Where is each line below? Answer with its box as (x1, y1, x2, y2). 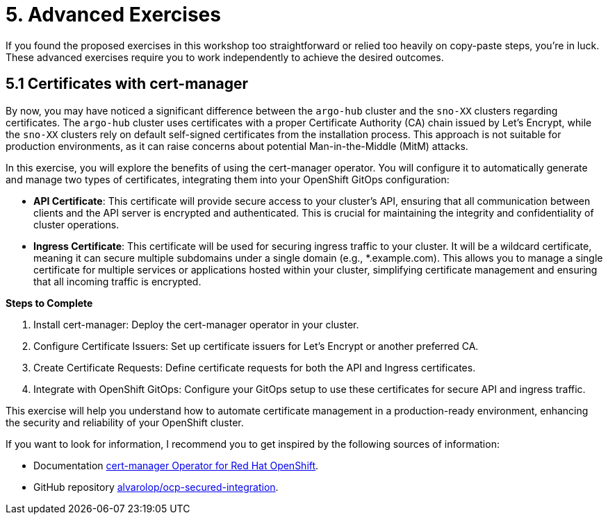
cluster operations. (33, 218, 120, 230)
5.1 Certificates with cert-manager (6, 75, 249, 93)
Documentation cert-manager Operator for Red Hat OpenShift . (33, 459, 319, 471)
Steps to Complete (6, 296, 93, 309)
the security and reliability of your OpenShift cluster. (6, 416, 244, 428)
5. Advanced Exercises (6, 3, 221, 26)
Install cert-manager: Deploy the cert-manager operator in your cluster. (33, 318, 359, 330)
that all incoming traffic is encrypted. (33, 275, 202, 287)
